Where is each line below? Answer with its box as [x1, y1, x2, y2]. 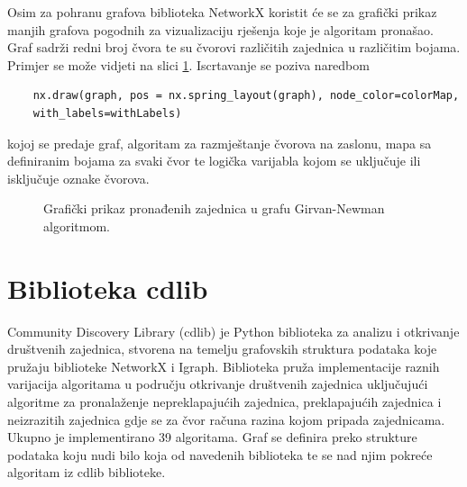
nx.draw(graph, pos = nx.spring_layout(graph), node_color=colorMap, [32, 89, 460, 103]
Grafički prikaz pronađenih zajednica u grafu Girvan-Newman [43, 199, 385, 218]
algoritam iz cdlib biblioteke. [7, 463, 166, 482]
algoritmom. [43, 216, 110, 235]
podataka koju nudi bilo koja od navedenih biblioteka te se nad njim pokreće [7, 445, 433, 464]
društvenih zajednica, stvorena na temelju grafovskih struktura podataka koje [7, 339, 437, 358]
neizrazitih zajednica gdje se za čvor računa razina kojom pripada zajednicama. [7, 410, 445, 428]
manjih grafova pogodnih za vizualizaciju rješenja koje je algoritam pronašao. [7, 20, 434, 39]
